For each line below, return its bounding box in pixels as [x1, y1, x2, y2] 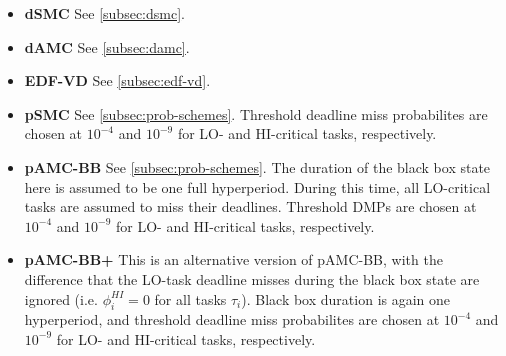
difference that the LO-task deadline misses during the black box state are [24, 268, 480, 289]
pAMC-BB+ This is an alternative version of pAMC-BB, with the [24, 249, 443, 270]
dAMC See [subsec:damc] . [24, 36, 190, 57]
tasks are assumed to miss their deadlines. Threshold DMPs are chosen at [24, 196, 477, 217]
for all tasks [154, 288, 227, 309]
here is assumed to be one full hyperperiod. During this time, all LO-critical [24, 176, 491, 197]
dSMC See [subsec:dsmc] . [24, 3, 185, 23]
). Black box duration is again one [241, 288, 451, 309]
